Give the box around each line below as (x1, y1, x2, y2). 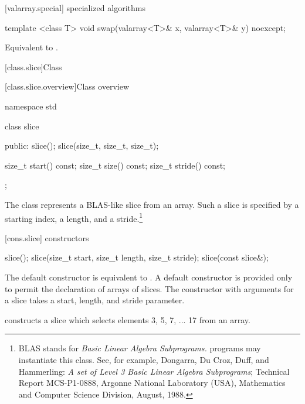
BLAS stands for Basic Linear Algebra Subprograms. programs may (18, 342, 261, 354)
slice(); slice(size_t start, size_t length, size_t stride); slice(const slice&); (5, 251, 269, 263)
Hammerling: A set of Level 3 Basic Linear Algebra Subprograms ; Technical (18, 365, 290, 377)
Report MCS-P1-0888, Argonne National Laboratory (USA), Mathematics (18, 376, 286, 389)
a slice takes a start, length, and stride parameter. (5, 294, 185, 306)
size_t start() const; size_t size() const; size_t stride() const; (5, 159, 225, 171)
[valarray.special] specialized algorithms (5, 2, 145, 13)
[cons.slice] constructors (5, 231, 89, 244)
